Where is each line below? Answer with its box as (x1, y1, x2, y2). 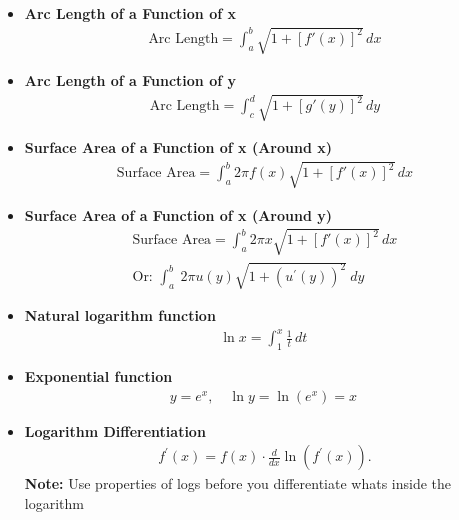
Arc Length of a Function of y (24, 70, 237, 91)
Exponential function (24, 366, 173, 387)
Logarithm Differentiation (24, 420, 206, 441)
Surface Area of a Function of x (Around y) (24, 204, 333, 225)
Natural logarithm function (24, 305, 216, 326)
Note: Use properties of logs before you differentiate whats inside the (24, 473, 452, 494)
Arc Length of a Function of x (24, 3, 237, 23)
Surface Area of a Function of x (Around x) (24, 137, 333, 158)
